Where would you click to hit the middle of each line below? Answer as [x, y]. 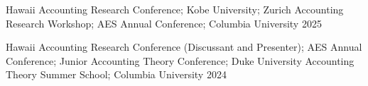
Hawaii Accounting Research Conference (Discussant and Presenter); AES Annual [184, 47]
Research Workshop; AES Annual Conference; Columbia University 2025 [164, 23]
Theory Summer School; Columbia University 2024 [116, 74]
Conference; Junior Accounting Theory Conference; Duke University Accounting [180, 60]
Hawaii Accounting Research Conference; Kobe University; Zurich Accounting [175, 9]
